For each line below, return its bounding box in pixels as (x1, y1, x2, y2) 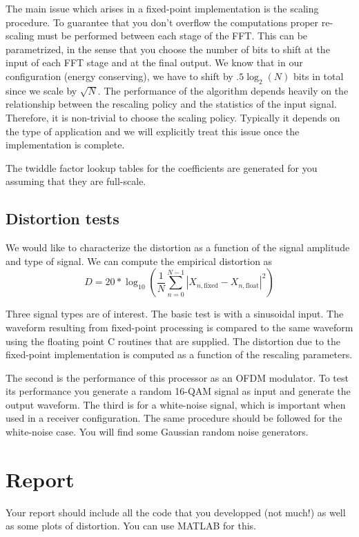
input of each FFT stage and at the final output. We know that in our (6, 55, 303, 70)
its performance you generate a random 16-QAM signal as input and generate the (6, 384, 351, 398)
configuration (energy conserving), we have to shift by (6, 68, 233, 83)
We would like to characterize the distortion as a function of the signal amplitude (6, 240, 350, 255)
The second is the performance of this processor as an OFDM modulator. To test (6, 370, 349, 384)
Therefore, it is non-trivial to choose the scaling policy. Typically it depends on (6, 110, 340, 124)
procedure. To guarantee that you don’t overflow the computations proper (6, 14, 319, 29)
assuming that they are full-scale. (6, 174, 146, 188)
